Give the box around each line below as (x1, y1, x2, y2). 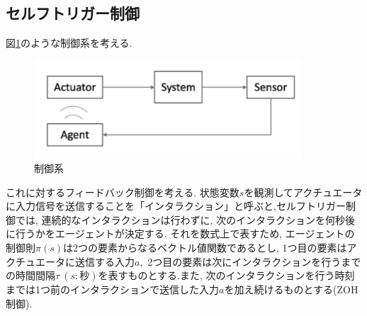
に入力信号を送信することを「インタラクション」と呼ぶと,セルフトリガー (6, 198, 346, 213)
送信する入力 (74, 254, 135, 269)
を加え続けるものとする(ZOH (224, 282, 358, 297)
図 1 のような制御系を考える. (6, 35, 132, 50)
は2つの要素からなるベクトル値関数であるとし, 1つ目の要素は (63, 240, 347, 255)
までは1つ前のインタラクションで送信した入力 (6, 282, 219, 297)
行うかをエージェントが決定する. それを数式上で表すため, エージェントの (15, 226, 355, 241)
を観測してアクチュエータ (244, 184, 363, 199)
